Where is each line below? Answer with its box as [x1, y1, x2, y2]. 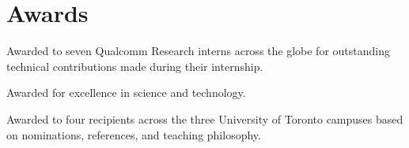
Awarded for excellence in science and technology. [6, 84, 246, 101]
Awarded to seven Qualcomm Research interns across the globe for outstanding [6, 43, 390, 59]
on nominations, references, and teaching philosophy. [6, 126, 261, 142]
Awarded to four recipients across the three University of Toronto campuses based [6, 110, 403, 127]
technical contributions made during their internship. [6, 57, 263, 74]
